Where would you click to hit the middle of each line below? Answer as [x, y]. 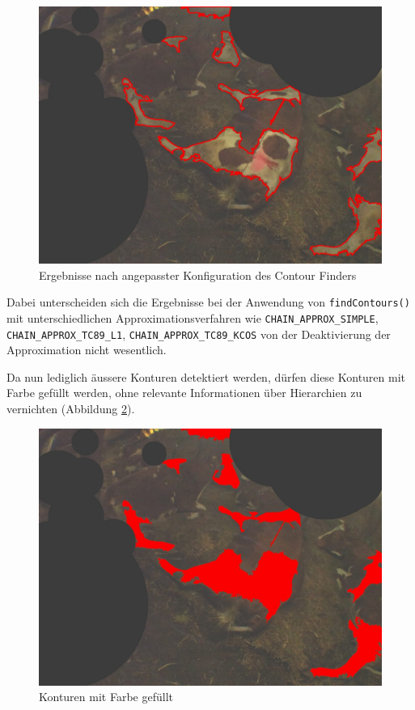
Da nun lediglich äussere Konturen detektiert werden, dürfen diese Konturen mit [206, 376]
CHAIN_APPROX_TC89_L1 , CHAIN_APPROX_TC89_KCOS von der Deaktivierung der [199, 334]
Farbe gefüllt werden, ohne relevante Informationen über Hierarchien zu [184, 393]
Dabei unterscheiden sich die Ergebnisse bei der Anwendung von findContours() [208, 302]
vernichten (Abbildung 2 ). [71, 408]
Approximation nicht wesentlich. [87, 350]
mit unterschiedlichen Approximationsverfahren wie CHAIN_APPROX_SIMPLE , [193, 317]
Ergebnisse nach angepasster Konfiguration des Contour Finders [198, 275]
